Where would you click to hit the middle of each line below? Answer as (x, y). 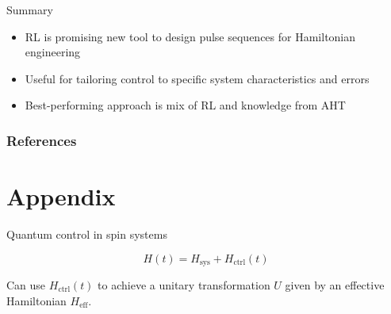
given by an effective (335, 284)
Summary (30, 10)
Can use (26, 284)
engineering (53, 52)
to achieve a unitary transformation (184, 284)
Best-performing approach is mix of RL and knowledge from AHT (185, 105)
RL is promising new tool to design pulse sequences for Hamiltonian (190, 36)
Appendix (61, 196)
